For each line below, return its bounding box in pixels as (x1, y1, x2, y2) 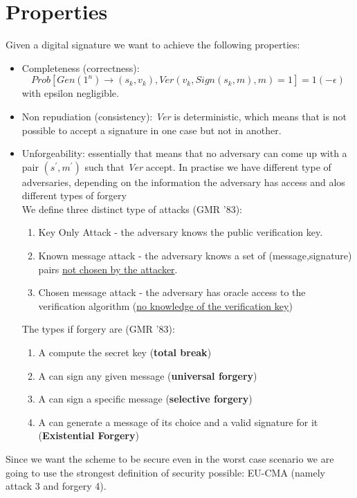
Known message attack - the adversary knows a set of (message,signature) (38, 248, 352, 263)
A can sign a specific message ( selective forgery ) (38, 391, 253, 406)
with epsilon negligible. (21, 86, 119, 100)
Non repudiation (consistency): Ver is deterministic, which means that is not (21, 109, 347, 123)
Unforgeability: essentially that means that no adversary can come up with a (21, 146, 347, 160)
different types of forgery (21, 188, 127, 203)
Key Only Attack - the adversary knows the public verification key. (38, 225, 323, 239)
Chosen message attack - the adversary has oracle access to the (38, 285, 306, 299)
